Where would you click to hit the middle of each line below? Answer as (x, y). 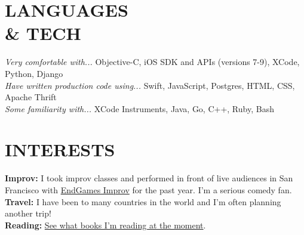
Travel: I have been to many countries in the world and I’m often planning (143, 201)
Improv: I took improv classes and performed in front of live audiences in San (149, 178)
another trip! (28, 213)
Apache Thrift (31, 97)
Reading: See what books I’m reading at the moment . (105, 225)
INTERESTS (60, 149)
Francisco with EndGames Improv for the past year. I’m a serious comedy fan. (148, 190)
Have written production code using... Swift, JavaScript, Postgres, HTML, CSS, (150, 85)
